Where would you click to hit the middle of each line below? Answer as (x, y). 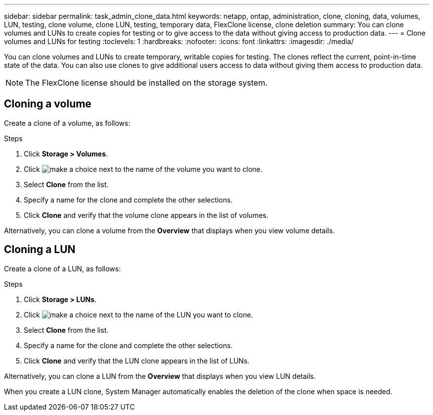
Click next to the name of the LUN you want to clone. (138, 314)
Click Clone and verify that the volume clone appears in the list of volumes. (146, 215)
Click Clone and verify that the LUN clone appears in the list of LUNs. (137, 361)
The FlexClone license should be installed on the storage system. (147, 83)
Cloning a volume (48, 104)
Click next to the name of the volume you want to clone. (143, 169)
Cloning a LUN (40, 250)
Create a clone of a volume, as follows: (67, 123)
